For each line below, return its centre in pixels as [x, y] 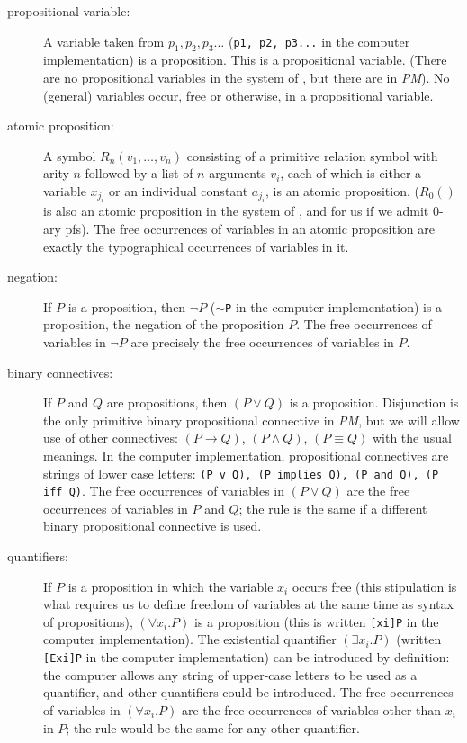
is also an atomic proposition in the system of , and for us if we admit [236, 211]
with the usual [412, 438]
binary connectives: [60, 372]
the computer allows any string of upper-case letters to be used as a [230, 674]
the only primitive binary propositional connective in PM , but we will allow [251, 420]
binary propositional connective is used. [153, 526]
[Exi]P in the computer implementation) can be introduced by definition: [247, 657]
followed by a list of [139, 173]
